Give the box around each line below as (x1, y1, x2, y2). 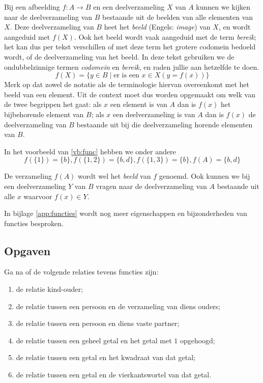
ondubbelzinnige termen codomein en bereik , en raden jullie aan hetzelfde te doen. (4, 61, 259, 72)
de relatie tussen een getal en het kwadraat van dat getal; (16, 352, 195, 363)
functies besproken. (4, 217, 64, 228)
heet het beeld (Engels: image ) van (104, 21, 211, 32)
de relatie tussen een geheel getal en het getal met (16, 335, 172, 345)
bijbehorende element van (4, 108, 84, 119)
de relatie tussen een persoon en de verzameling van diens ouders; (16, 300, 221, 311)
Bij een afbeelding (4, 2, 60, 12)
